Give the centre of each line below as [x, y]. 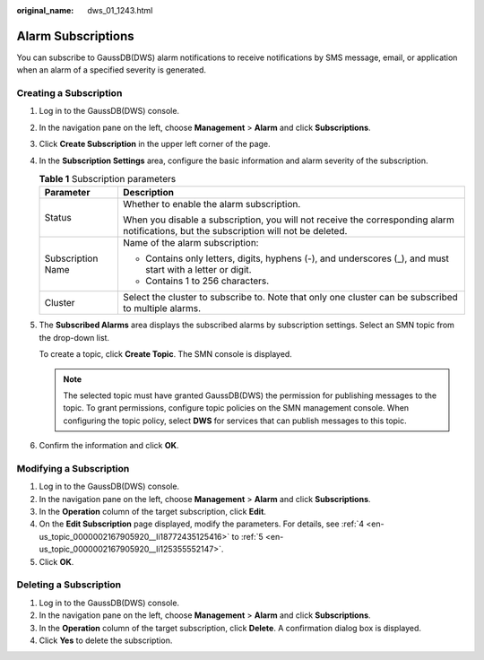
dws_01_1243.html [120, 10]
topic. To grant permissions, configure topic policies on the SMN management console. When [236, 408]
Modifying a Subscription [73, 468]
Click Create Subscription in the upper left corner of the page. [155, 144]
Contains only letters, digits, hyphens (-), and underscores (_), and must [297, 258]
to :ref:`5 [247, 536]
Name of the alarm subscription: [190, 243]
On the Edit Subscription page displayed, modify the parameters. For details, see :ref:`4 [202, 524]
